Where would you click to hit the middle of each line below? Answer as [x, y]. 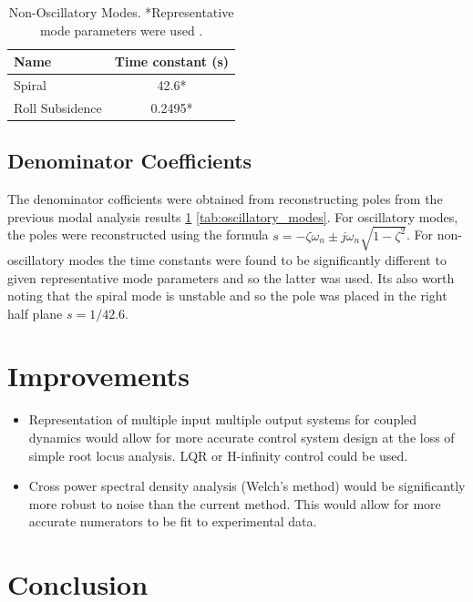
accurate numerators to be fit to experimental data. [173, 521]
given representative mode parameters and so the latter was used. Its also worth [231, 277]
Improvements [99, 376]
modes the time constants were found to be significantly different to [257, 259]
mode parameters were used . [121, 30]
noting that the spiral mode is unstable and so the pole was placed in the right [227, 296]
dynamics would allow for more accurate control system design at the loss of [242, 437]
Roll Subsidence [58, 107]
